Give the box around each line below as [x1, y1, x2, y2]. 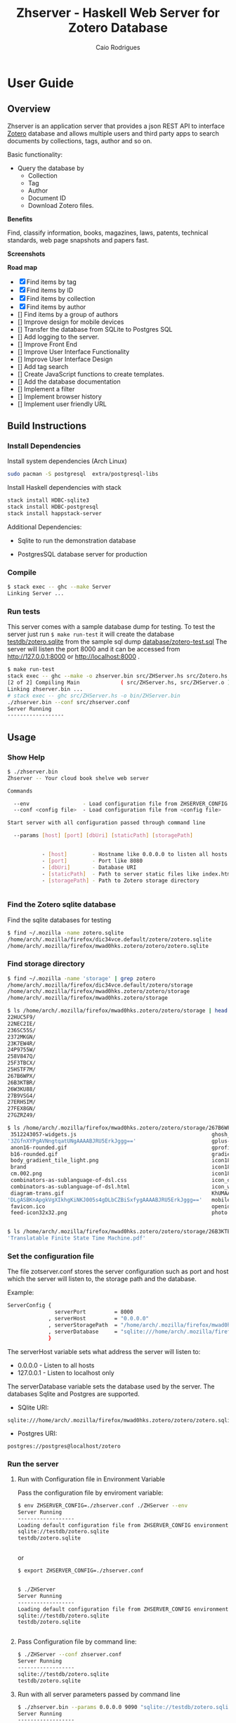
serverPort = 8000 [54, 1308, 133, 1315]
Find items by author [26, 302, 86, 311]
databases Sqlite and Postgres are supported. [7, 1389, 140, 1398]
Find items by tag [26, 278, 77, 286]
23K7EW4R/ [7, 1040, 37, 1047]
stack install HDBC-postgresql [7, 504, 99, 511]
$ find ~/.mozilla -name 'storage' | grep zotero [7, 975, 156, 982]
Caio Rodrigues [96, 43, 140, 51]
